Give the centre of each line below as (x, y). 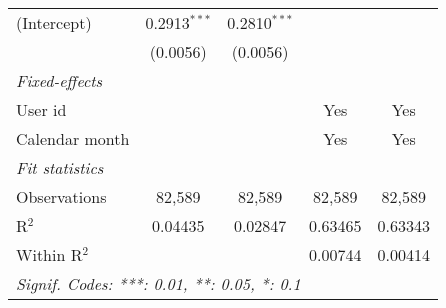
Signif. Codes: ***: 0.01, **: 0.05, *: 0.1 (158, 283)
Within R (49, 254)
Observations (61, 196)
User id (41, 109)
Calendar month (73, 138)
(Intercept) (54, 22)
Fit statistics (60, 167)
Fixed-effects (59, 80)
